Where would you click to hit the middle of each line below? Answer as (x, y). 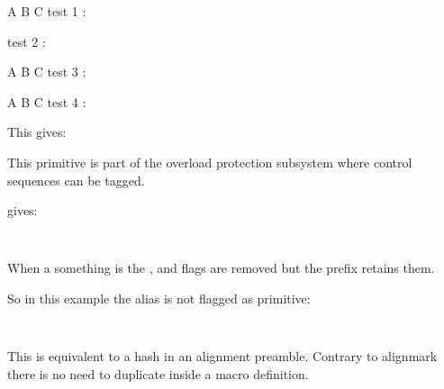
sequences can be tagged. (76, 180)
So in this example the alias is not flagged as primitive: (159, 298)
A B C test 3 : (47, 72)
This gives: (37, 132)
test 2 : (27, 41)
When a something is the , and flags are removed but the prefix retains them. (221, 268)
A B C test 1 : (47, 11)
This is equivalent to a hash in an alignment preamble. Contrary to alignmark (222, 356)
